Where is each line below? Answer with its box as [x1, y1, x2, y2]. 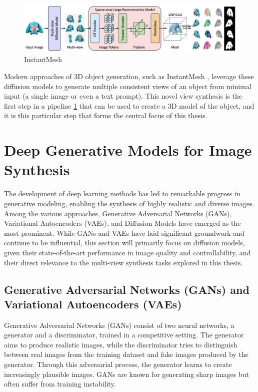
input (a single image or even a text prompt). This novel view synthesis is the [4, 91, 242, 101]
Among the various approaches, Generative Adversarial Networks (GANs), [4, 208, 232, 218]
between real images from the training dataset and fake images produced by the [4, 349, 248, 359]
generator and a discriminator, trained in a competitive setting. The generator [4, 329, 244, 340]
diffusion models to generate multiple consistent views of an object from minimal [4, 81, 251, 91]
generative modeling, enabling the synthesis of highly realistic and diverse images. [4, 198, 254, 208]
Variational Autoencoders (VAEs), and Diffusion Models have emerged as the [4, 218, 241, 228]
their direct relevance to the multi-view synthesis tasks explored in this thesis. [4, 257, 243, 267]
